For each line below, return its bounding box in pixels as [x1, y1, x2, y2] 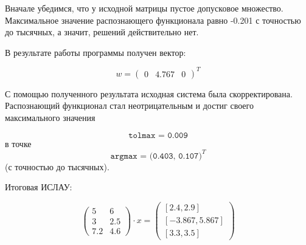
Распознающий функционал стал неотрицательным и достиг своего [5, 99, 254, 112]
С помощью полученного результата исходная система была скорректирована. [5, 87, 293, 100]
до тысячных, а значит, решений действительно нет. [5, 26, 199, 38]
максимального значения [5, 111, 96, 124]
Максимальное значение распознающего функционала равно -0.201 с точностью [5, 13, 301, 26]
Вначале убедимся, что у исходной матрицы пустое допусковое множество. [5, 2, 283, 14]
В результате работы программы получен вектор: [5, 46, 186, 58]
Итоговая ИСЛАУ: [5, 181, 72, 193]
